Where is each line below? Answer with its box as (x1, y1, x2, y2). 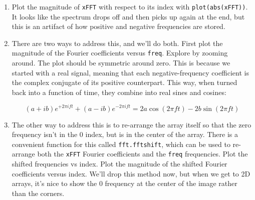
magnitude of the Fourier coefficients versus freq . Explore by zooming (12, 47, 228, 58)
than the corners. (12, 187, 65, 198)
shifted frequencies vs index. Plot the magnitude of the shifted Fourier (12, 158, 227, 169)
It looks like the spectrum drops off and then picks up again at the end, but (12, 11, 245, 21)
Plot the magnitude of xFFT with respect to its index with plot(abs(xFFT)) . (12, 1, 248, 11)
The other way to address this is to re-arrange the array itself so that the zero (12, 119, 251, 129)
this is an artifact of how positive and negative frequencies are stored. (12, 21, 225, 31)
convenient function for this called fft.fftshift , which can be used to (12, 138, 230, 149)
